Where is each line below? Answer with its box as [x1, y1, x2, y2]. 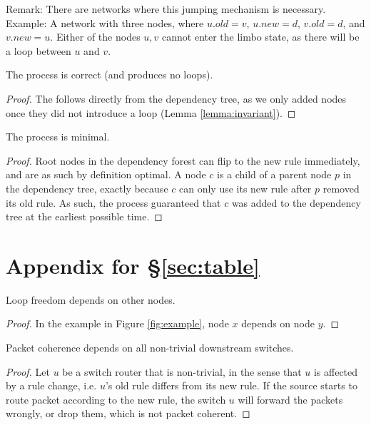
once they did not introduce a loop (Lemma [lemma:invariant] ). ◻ [6, 105, 296, 120]
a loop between [6, 43, 71, 58]
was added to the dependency [231, 195, 361, 210]
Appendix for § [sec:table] [6, 250, 260, 280]
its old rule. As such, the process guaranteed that [6, 195, 221, 210]
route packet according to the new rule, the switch [6, 391, 226, 406]
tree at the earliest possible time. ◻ [6, 209, 163, 224]
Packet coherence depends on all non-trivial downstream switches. [6, 340, 294, 355]
